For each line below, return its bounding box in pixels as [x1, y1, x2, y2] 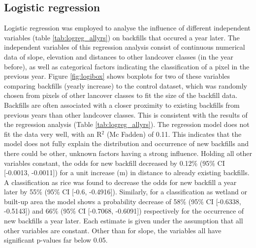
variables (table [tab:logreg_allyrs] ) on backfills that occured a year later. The [4, 32, 240, 42]
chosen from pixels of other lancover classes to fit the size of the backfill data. [4, 90, 238, 100]
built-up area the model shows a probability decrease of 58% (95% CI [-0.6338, [4, 196, 241, 206]
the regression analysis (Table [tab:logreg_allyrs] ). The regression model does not [4, 119, 250, 129]
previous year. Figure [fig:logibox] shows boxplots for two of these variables [4, 71, 230, 81]
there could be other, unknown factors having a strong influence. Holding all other [4, 148, 253, 158]
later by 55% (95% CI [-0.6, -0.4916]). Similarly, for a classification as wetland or [4, 186, 247, 197]
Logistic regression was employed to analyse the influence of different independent [4, 23, 251, 33]
